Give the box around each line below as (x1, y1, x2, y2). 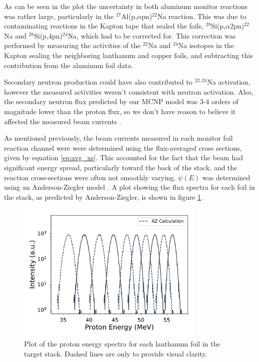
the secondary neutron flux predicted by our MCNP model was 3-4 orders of (4, 96, 238, 107)
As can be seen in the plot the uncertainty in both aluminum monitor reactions (4, 1, 248, 11)
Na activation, (207, 77, 250, 87)
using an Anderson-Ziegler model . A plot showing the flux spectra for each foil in (4, 182, 255, 192)
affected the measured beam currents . (4, 116, 121, 126)
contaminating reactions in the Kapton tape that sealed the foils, (4, 21, 204, 31)
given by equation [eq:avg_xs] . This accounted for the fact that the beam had (4, 152, 243, 163)
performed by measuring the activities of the (4, 40, 141, 51)
